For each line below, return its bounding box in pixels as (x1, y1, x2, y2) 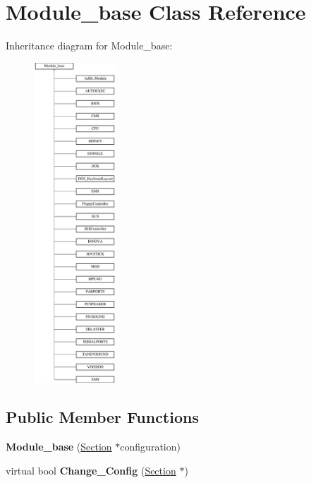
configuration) (120, 439, 181, 454)
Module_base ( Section (6, 439, 112, 454)
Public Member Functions (6, 406, 199, 428)
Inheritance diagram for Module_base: (6, 38, 173, 53)
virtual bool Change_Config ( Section (6, 463, 176, 477)
